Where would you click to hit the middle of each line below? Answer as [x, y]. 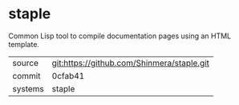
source [25, 63]
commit [26, 76]
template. [24, 44]
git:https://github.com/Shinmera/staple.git [131, 63]
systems [28, 88]
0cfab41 [68, 76]
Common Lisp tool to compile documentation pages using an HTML [120, 36]
